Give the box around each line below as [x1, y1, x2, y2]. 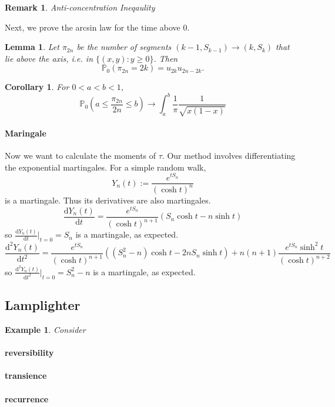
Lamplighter [5, 296, 81, 314]
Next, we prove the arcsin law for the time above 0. [5, 21, 190, 33]
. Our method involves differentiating [162, 149, 296, 162]
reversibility [5, 346, 54, 359]
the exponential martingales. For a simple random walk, [5, 161, 206, 173]
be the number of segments [76, 41, 172, 53]
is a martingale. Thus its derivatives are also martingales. [5, 194, 211, 206]
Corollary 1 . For [5, 81, 69, 93]
